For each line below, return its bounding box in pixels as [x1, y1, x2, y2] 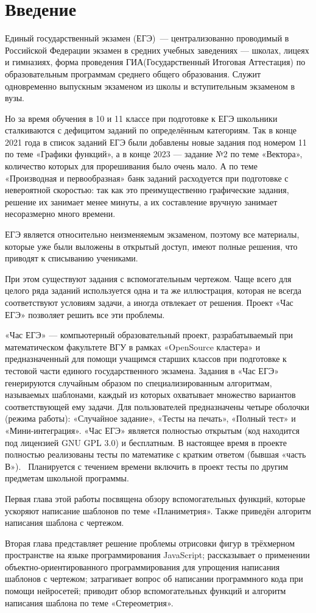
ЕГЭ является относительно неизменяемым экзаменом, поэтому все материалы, [5, 228, 300, 241]
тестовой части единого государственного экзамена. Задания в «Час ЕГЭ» [5, 364, 279, 377]
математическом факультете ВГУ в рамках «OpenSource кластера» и [5, 340, 261, 353]
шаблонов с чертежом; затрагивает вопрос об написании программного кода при [5, 572, 303, 585]
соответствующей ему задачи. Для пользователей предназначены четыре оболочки [5, 400, 309, 413]
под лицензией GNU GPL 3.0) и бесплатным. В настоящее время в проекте [5, 436, 287, 448]
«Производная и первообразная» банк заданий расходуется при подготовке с [5, 171, 289, 184]
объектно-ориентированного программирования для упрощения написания [5, 560, 280, 573]
